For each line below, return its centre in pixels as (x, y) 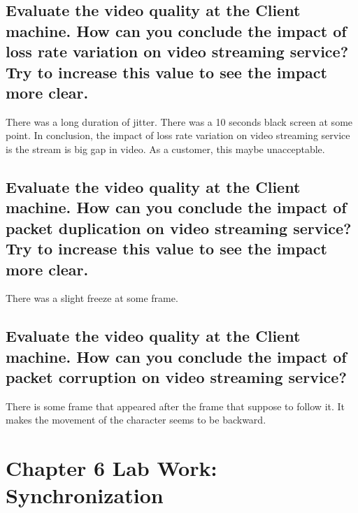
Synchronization (85, 495)
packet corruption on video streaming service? (176, 377)
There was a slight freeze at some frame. (92, 298)
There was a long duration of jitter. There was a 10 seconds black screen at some (179, 121)
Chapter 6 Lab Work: (112, 468)
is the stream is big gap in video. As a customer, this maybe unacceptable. (165, 149)
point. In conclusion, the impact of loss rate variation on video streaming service (178, 135)
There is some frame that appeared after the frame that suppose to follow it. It (176, 406)
